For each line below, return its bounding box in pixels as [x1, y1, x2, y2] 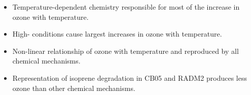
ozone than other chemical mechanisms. [12, 82, 135, 93]
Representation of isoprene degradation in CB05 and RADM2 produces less [12, 72, 247, 83]
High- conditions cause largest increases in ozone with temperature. [12, 28, 222, 39]
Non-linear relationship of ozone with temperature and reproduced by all [12, 45, 239, 56]
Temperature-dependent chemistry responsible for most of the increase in [12, 2, 240, 12]
